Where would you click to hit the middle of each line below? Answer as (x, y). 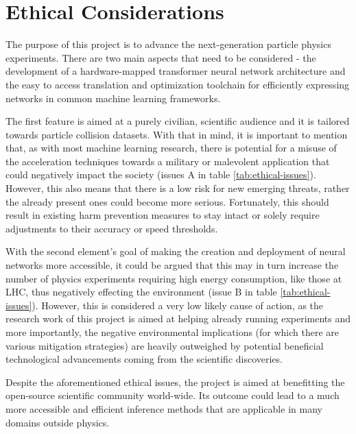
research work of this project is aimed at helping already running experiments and (178, 318)
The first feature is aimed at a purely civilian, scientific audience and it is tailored (178, 121)
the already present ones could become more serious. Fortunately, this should (167, 201)
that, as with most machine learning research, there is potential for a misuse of (171, 148)
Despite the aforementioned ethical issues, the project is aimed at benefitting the (175, 382)
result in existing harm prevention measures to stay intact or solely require (163, 215)
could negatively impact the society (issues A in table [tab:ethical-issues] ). (161, 174)
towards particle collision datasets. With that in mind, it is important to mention (177, 134)
